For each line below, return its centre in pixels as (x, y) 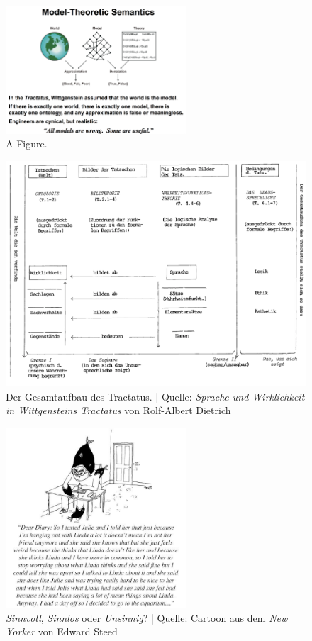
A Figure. (27, 144)
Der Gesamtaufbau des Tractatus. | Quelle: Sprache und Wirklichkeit (155, 396)
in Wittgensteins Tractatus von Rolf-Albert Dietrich (118, 410)
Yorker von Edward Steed (62, 631)
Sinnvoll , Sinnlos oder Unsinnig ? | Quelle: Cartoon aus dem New (147, 617)
